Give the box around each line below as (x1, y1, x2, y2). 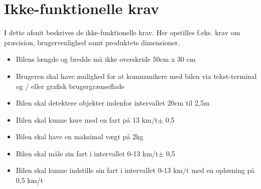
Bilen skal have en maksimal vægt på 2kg (16, 131, 144, 142)
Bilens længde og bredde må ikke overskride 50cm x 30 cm (16, 54, 196, 64)
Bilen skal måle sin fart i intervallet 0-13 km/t (16, 148, 159, 158)
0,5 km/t (16, 175, 43, 185)
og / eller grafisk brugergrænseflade (16, 80, 124, 91)
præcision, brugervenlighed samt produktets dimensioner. (4, 37, 180, 47)
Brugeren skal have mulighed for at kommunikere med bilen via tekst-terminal (16, 70, 257, 81)
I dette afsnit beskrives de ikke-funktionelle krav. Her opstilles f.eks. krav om (4, 27, 240, 38)
